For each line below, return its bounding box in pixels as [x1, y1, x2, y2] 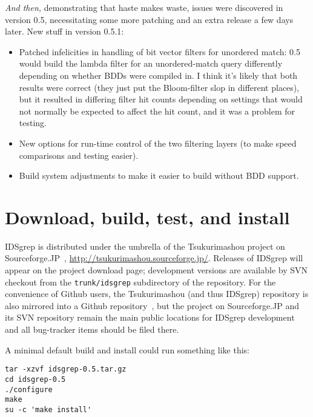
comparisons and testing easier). [19, 148, 139, 161]
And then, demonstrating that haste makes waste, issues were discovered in [5, 1, 283, 13]
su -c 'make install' [5, 405, 92, 414]
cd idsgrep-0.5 [5, 375, 66, 384]
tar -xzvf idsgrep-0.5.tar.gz [5, 365, 127, 374]
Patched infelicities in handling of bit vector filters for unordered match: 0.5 [19, 45, 300, 58]
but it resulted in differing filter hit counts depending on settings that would [19, 93, 303, 105]
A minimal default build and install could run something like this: [5, 343, 249, 356]
